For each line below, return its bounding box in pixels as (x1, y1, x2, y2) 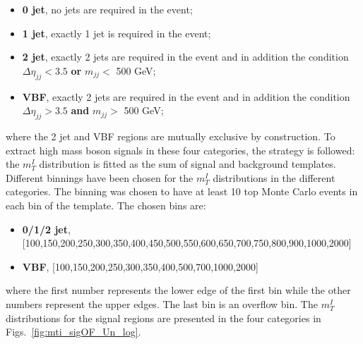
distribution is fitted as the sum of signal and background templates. (39, 156, 336, 171)
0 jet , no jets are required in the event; (22, 2, 193, 16)
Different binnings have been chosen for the (6, 170, 194, 185)
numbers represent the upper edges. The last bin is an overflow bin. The (6, 296, 318, 311)
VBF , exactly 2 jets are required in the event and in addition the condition (22, 89, 350, 104)
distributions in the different (213, 170, 335, 185)
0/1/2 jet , (22, 221, 71, 236)
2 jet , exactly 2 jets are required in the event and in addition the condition (22, 49, 349, 64)
